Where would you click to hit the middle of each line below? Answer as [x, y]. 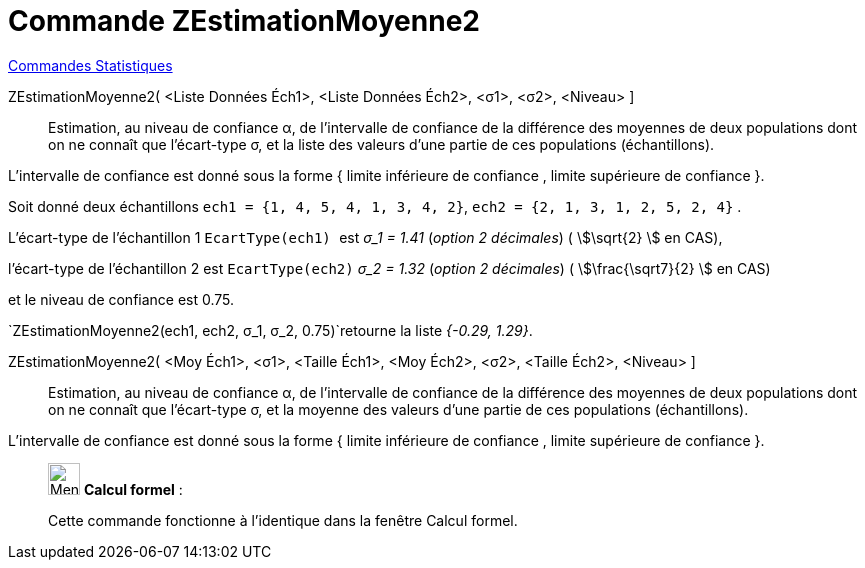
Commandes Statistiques [90, 65]
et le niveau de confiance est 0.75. [121, 299]
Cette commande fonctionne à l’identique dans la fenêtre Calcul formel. [283, 520]
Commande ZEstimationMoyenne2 [244, 21]
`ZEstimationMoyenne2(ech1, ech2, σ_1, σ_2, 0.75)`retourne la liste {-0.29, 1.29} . [270, 330]
